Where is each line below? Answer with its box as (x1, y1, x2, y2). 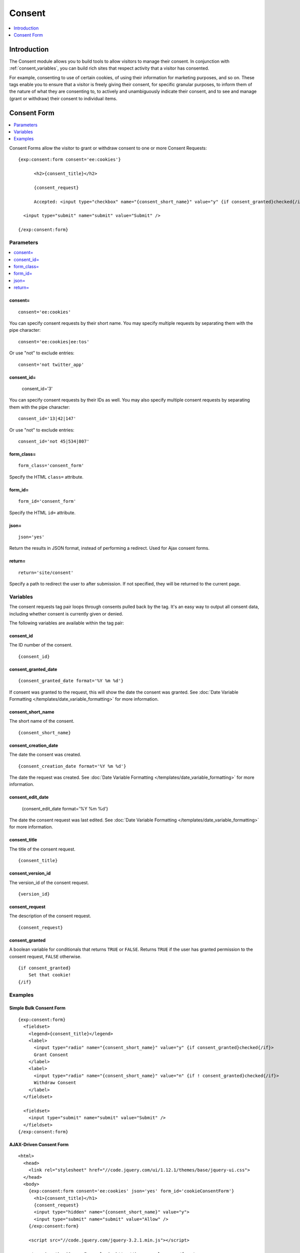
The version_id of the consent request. (9, 880, 89, 886)
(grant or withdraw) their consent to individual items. (9, 95, 117, 101)
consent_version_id (9, 870, 51, 877)
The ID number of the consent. (9, 642, 72, 648)
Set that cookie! (28, 972, 71, 978)
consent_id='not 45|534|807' (18, 439, 89, 444)
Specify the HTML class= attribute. (9, 474, 83, 480)
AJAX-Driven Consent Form (9, 1141, 69, 1147)
